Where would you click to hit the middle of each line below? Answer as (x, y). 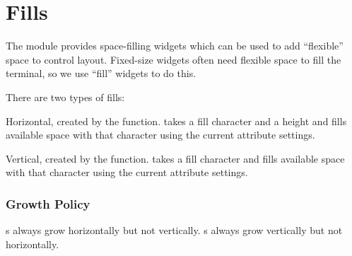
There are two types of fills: (65, 97)
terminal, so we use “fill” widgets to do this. (101, 73)
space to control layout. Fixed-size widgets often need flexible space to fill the (174, 59)
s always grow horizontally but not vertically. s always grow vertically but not (174, 230)
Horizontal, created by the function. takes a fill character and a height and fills (176, 121)
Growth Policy (48, 203)
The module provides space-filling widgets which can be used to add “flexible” (175, 46)
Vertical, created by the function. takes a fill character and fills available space (175, 158)
